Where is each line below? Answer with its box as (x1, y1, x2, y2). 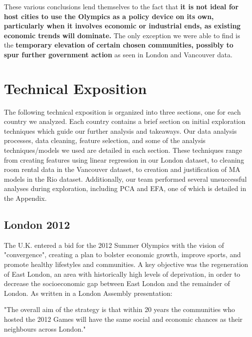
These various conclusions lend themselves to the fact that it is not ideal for (4, 1, 239, 11)
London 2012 (4, 217, 70, 232)
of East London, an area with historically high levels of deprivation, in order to (4, 268, 240, 279)
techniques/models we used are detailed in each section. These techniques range (4, 145, 242, 155)
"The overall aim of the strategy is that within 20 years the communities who (4, 304, 235, 314)
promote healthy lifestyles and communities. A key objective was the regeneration (4, 259, 249, 269)
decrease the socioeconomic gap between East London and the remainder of (4, 278, 230, 289)
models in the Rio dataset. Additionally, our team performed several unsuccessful (4, 173, 247, 184)
